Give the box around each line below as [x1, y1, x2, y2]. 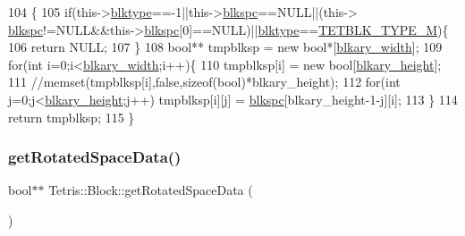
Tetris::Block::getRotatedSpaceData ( [48, 181, 253, 199]
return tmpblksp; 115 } [8, 107, 135, 126]
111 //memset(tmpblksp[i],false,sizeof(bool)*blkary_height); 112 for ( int [8, 72, 401, 91]
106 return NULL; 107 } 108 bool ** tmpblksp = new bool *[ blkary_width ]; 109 [8, 38, 443, 56]
